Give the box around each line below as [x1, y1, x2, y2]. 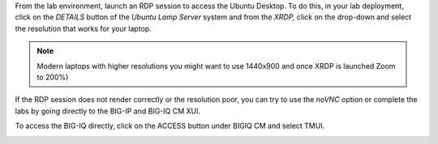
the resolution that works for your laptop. [15, 23, 152, 33]
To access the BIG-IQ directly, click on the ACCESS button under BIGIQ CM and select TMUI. [15, 121, 325, 131]
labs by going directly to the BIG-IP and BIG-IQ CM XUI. [15, 106, 201, 116]
